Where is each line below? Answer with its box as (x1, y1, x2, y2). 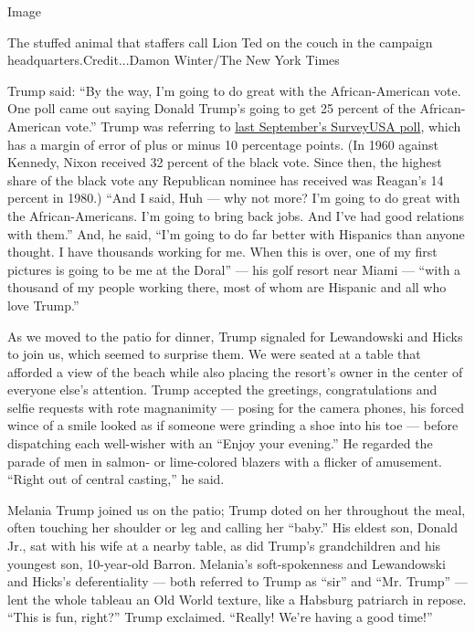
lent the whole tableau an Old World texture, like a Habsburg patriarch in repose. (7, 589, 467, 608)
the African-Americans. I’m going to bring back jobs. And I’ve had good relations (7, 205, 465, 225)
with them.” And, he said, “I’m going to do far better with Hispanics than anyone (7, 224, 465, 243)
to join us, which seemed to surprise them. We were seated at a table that (7, 344, 421, 363)
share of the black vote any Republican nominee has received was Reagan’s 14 (7, 170, 444, 189)
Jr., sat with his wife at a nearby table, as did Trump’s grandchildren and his (7, 536, 441, 555)
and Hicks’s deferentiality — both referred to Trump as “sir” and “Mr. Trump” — (7, 572, 468, 591)
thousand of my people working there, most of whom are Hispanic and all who (7, 278, 447, 297)
